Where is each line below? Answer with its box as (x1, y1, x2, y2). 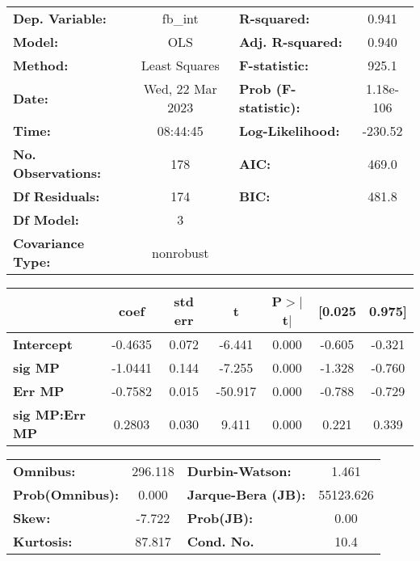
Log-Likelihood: (238, 121, 340, 140)
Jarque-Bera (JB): (187, 485, 306, 504)
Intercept (13, 335, 73, 353)
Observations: (13, 163, 102, 182)
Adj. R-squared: (238, 32, 342, 51)
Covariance (13, 234, 85, 252)
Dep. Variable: (13, 9, 107, 27)
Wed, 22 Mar (143, 79, 217, 98)
